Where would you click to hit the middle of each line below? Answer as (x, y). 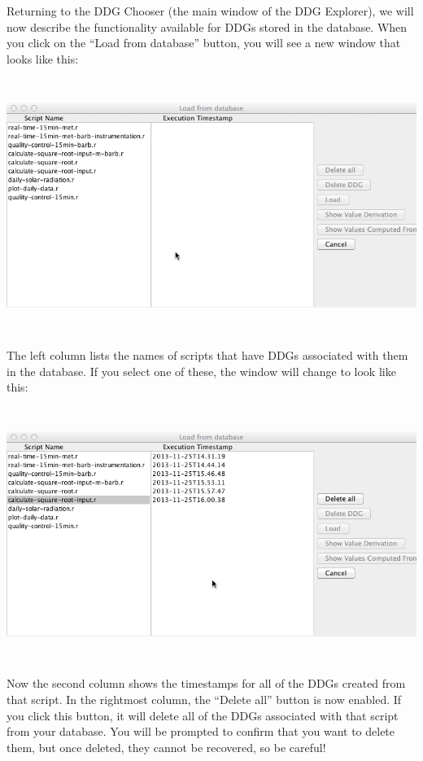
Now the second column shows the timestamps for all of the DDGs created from (206, 683)
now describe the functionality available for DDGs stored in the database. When (207, 26)
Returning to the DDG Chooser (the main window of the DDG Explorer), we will (210, 11)
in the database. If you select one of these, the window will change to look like (201, 371)
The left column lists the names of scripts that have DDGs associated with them (207, 354)
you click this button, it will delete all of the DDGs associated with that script (203, 715)
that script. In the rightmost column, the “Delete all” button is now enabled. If (204, 699)
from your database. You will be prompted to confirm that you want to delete (201, 731)
